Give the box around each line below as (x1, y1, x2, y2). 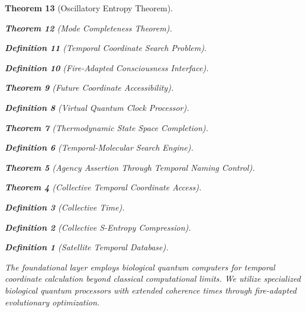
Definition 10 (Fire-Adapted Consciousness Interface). (5, 61, 209, 74)
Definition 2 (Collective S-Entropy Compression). (5, 221, 191, 233)
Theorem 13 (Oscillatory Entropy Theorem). (5, 2, 173, 14)
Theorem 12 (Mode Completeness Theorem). (5, 21, 172, 34)
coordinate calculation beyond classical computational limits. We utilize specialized (5, 272, 301, 285)
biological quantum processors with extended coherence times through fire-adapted (5, 284, 297, 296)
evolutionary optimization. (5, 295, 100, 308)
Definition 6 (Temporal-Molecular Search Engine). (5, 141, 194, 154)
